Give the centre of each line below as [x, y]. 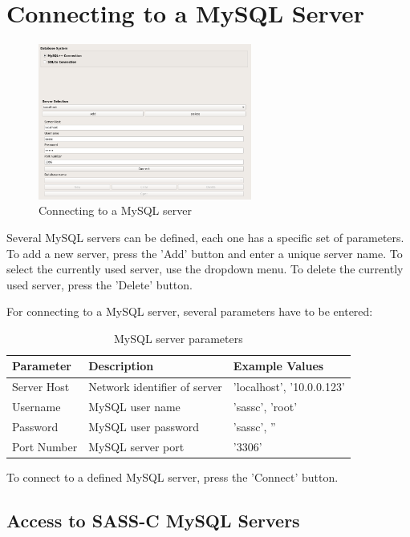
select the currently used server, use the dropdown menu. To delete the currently [205, 269]
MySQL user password [144, 427]
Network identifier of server [155, 387]
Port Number [45, 446]
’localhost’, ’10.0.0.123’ [289, 387]
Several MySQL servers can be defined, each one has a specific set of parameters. [205, 237]
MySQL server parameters [179, 338]
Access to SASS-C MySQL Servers [153, 520]
